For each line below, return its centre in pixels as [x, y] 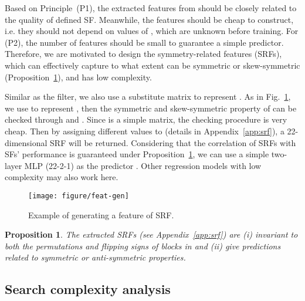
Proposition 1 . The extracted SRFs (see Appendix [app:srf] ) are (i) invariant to [151, 234]
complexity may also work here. [62, 177]
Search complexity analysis [88, 289]
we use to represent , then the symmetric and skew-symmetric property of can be [151, 108]
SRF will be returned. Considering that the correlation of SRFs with [173, 142]
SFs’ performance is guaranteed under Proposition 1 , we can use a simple [137, 154]
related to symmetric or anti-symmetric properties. [95, 257]
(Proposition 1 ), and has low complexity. [78, 77]
